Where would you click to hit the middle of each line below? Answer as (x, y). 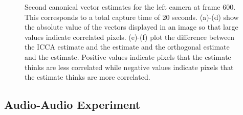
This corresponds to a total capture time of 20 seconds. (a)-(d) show (132, 17)
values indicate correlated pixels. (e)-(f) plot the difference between (130, 37)
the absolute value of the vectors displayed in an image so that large (131, 27)
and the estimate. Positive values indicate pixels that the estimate (128, 56)
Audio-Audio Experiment (72, 105)
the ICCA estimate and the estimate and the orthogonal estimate (127, 47)
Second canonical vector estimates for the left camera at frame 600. (130, 7)
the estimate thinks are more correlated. (87, 77)
